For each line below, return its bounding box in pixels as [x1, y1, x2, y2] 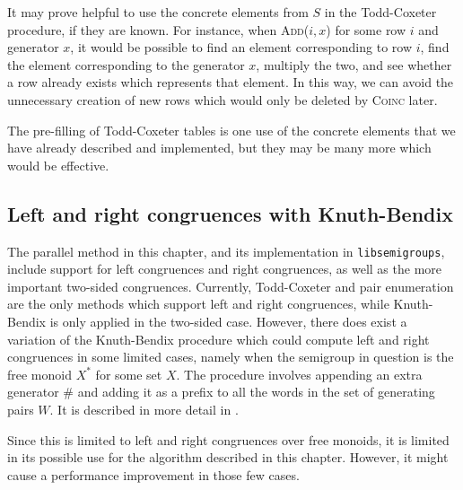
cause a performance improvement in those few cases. [7, 465, 300, 484]
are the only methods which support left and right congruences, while [7, 294, 389, 313]
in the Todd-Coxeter [324, 3, 437, 21]
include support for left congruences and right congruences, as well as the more [7, 259, 441, 278]
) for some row [326, 20, 406, 39]
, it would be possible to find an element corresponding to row [70, 38, 413, 57]
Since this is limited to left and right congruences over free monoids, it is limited [7, 430, 450, 449]
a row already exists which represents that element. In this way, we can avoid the [7, 73, 454, 92]
